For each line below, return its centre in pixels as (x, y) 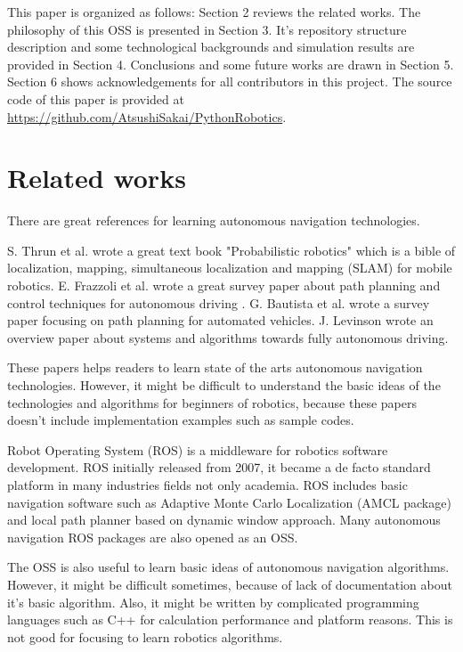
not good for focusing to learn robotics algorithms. (145, 636)
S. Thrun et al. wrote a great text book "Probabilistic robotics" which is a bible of (231, 250)
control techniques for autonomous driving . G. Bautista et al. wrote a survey (219, 302)
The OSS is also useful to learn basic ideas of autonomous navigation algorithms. (228, 567)
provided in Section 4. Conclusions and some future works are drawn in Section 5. (231, 64)
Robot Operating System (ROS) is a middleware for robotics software (198, 449)
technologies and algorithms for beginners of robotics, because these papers (212, 402)
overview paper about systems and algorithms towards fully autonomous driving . (228, 337)
